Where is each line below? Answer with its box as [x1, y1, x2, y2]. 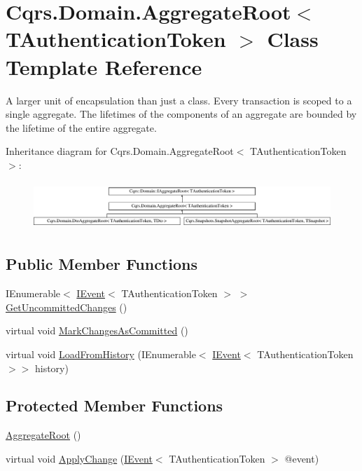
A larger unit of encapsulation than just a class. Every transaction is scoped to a [6, 93, 352, 107]
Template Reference [6, 52, 202, 81]
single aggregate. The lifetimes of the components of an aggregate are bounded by [6, 107, 357, 121]
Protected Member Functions [6, 395, 223, 416]
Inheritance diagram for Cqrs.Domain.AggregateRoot [6, 144, 234, 158]
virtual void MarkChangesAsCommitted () [6, 323, 188, 338]
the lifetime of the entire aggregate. [6, 120, 157, 135]
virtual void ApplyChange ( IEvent [6, 451, 153, 465]
